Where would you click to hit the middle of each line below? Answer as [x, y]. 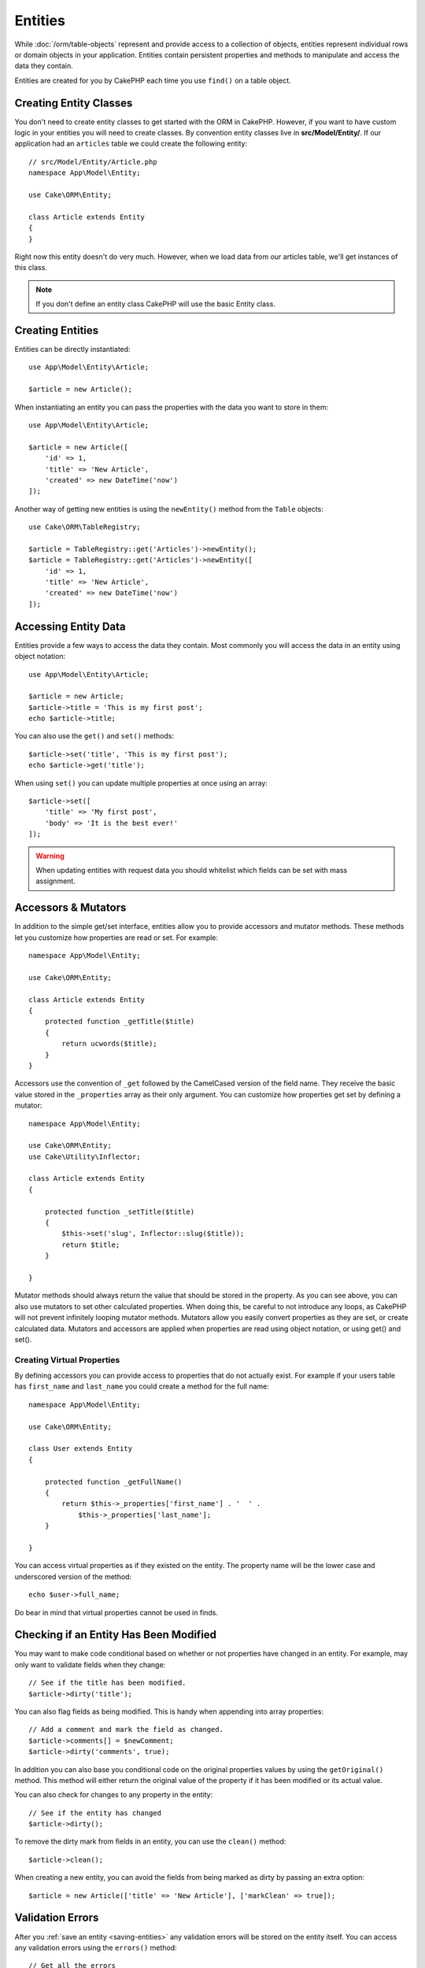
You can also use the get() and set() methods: [94, 736]
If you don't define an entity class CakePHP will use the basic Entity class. [155, 304]
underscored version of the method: [73, 1576]
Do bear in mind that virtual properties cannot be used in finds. [116, 1612]
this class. [31, 268]
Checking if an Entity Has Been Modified [115, 1635]
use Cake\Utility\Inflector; [85, 1156]
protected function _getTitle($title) [120, 1022]
